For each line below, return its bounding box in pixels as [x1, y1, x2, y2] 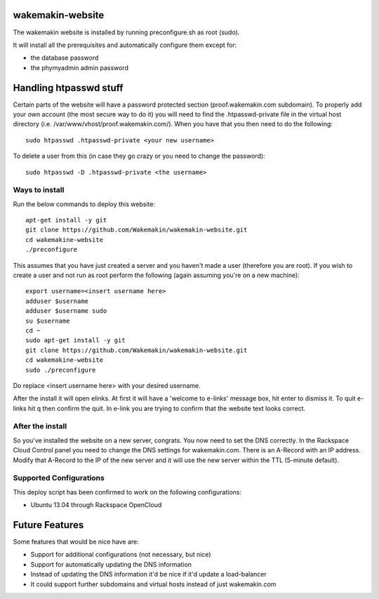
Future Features [13, 519, 84, 531]
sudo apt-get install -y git [25, 337, 126, 344]
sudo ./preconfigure [25, 365, 96, 374]
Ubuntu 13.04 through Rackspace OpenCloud [30, 501, 162, 509]
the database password [30, 53, 99, 62]
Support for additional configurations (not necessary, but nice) [30, 551, 211, 559]
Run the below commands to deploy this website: [13, 200, 156, 208]
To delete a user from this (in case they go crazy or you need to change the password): [13, 152, 266, 161]
